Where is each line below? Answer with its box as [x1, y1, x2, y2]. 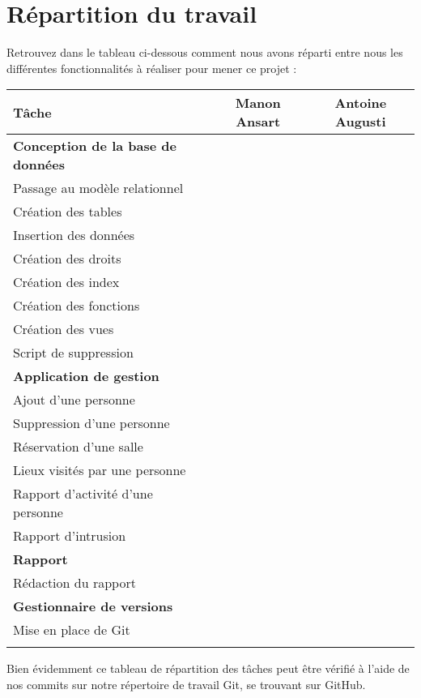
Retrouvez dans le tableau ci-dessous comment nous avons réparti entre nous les [6, 44, 403, 61]
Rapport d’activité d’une [13, 484, 153, 503]
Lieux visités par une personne [13, 460, 186, 480]
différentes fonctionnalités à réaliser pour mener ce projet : [6, 59, 297, 76]
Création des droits [13, 249, 121, 268]
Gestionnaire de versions [13, 597, 173, 616]
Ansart [236, 112, 281, 131]
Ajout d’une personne [13, 390, 135, 409]
